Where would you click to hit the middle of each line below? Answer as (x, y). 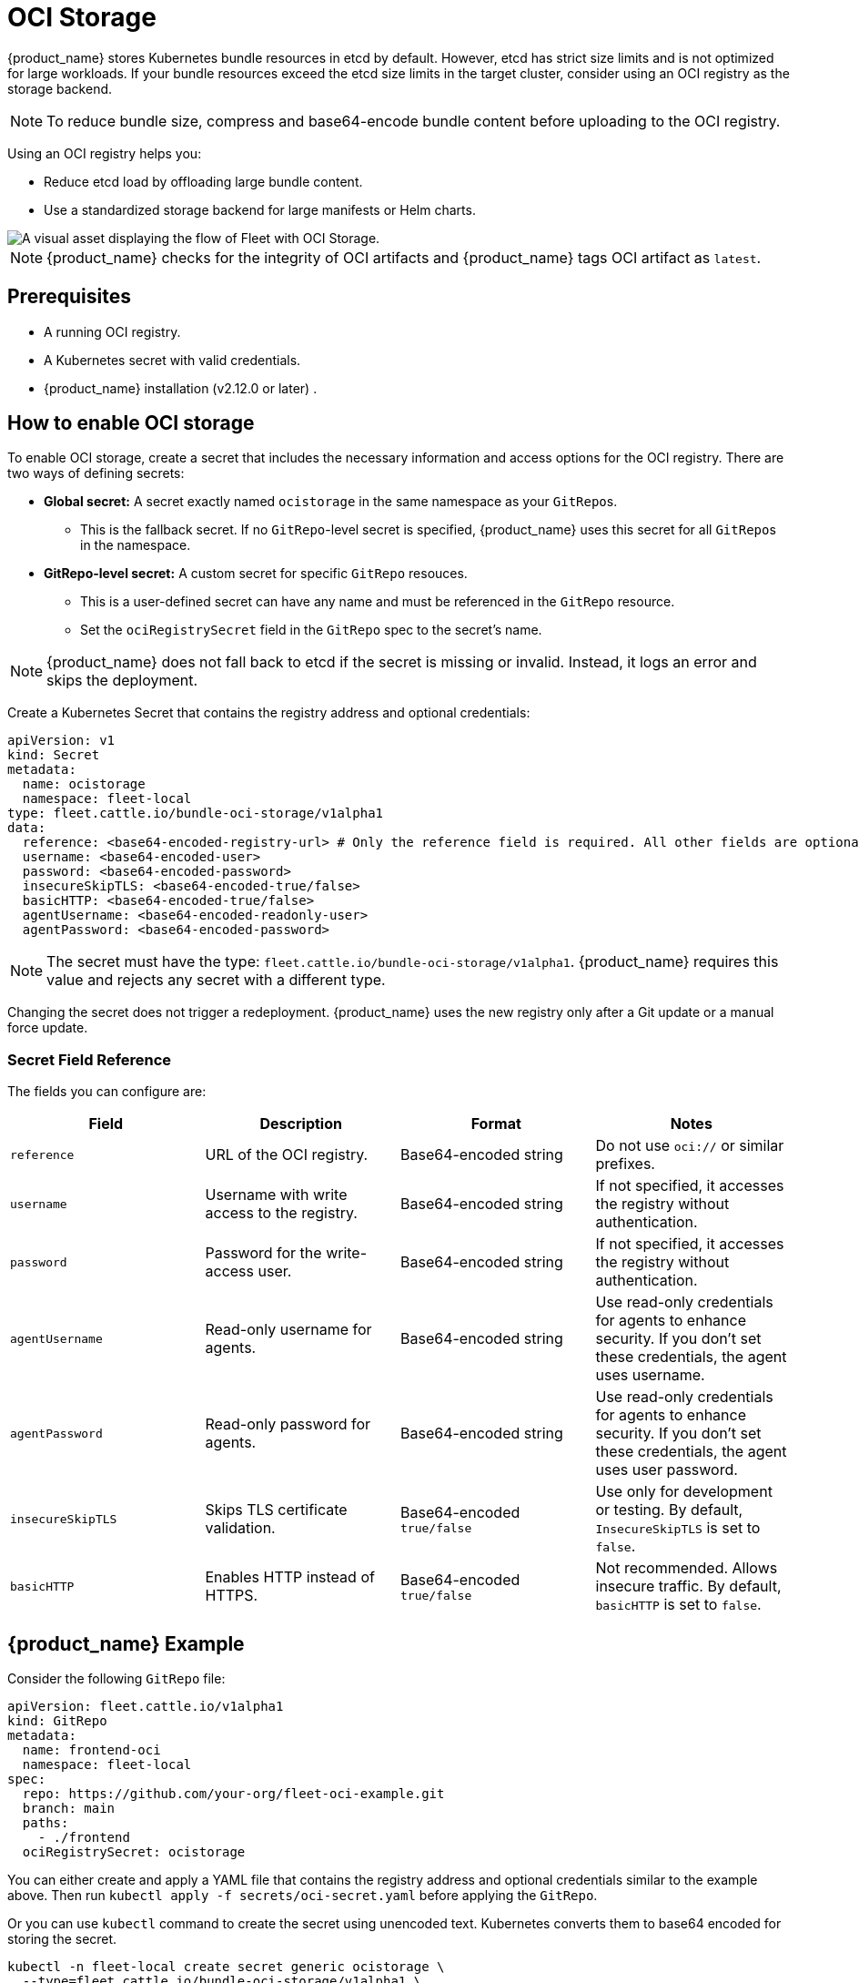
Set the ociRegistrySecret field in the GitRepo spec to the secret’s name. (311, 630)
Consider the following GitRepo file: (116, 1679)
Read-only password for (288, 1424)
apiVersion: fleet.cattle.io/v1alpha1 (146, 1707)
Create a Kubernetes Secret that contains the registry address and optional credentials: (269, 713)
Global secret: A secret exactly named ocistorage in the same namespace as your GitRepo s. (331, 502)
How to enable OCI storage (131, 423)
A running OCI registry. (112, 331)
